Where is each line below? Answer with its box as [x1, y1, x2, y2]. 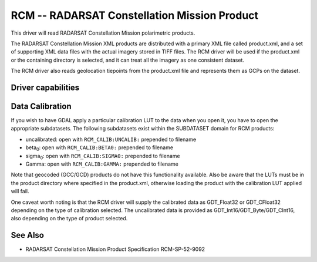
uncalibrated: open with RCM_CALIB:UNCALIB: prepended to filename [25, 136, 197, 143]
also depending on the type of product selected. [11, 215, 128, 222]
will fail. [11, 188, 29, 195]
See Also [11, 230, 44, 240]
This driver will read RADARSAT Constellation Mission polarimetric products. [11, 29, 195, 36]
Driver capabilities [11, 82, 80, 92]
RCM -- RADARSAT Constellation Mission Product [11, 9, 258, 22]
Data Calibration [11, 101, 72, 111]
